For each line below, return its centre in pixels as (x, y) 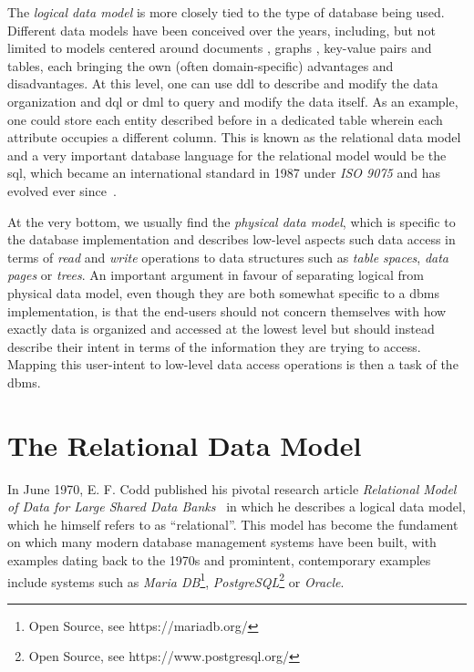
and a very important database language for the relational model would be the (227, 155)
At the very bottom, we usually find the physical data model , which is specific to (232, 221)
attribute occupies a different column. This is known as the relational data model (234, 137)
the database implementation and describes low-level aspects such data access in (232, 239)
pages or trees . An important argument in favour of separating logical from (216, 275)
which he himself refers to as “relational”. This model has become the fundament (233, 524)
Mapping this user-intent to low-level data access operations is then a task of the (233, 364)
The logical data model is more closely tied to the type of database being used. (226, 12)
